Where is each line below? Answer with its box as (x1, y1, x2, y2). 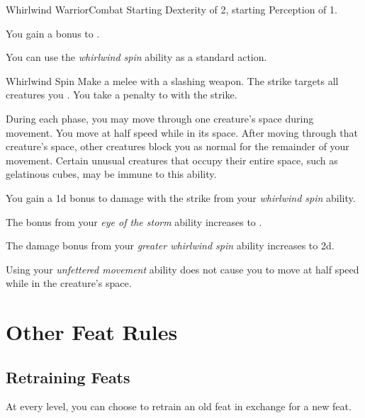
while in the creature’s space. (6, 276, 132, 290)
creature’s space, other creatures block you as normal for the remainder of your (6, 139, 349, 154)
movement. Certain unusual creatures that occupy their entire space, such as (6, 152, 338, 167)
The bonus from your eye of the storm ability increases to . (6, 214, 262, 229)
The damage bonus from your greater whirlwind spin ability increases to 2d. (6, 238, 335, 253)
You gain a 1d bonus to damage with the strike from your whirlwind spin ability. (6, 190, 356, 205)
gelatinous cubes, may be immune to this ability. (6, 166, 217, 181)
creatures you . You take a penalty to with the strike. (6, 87, 237, 102)
